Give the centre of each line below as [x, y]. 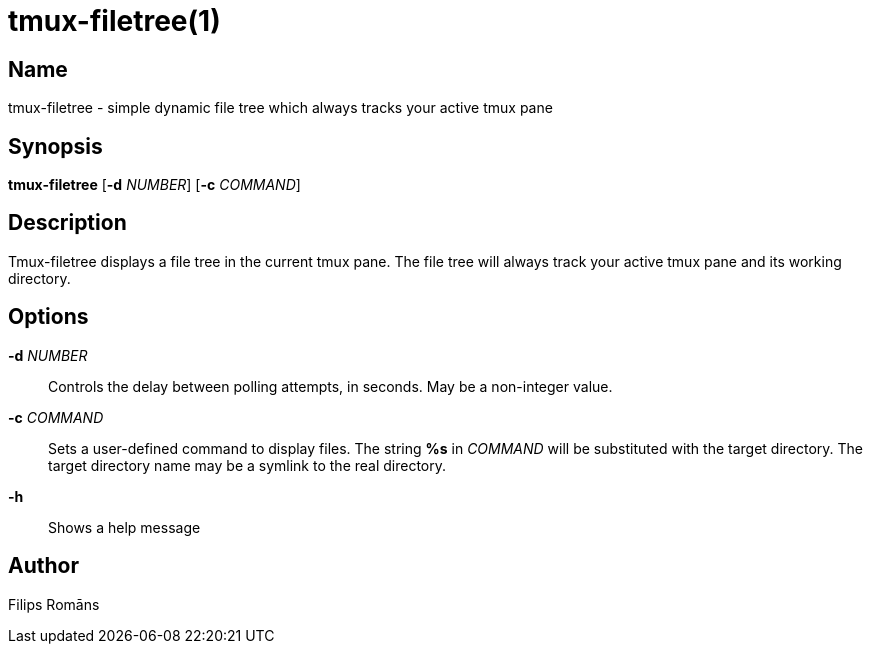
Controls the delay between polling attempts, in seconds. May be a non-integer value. [330, 386]
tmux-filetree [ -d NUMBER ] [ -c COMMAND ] [154, 185]
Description [67, 223]
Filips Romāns [54, 604]
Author [43, 566]
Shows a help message [124, 527]
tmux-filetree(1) [114, 21]
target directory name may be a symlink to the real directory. [247, 465]
